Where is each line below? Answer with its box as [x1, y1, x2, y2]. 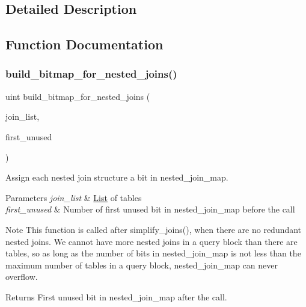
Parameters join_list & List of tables [5, 191, 142, 203]
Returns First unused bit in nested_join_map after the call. [5, 290, 227, 303]
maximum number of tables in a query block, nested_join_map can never [5, 258, 278, 271]
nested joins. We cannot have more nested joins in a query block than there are [5, 235, 298, 247]
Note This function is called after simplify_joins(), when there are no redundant [5, 223, 302, 235]
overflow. [5, 270, 38, 283]
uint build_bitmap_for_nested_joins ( [5, 90, 150, 102]
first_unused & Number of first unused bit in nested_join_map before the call [5, 203, 295, 216]
